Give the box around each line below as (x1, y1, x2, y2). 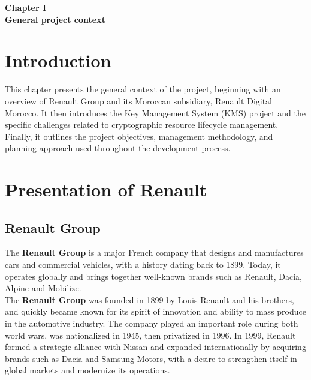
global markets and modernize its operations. (5, 364, 170, 376)
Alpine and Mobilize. (5, 282, 81, 294)
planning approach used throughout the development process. (5, 142, 231, 154)
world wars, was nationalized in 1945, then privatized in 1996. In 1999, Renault (5, 328, 296, 341)
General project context (5, 13, 105, 25)
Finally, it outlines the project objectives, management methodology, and (5, 130, 273, 142)
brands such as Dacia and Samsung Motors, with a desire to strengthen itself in (5, 352, 297, 364)
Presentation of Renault (5, 177, 207, 202)
